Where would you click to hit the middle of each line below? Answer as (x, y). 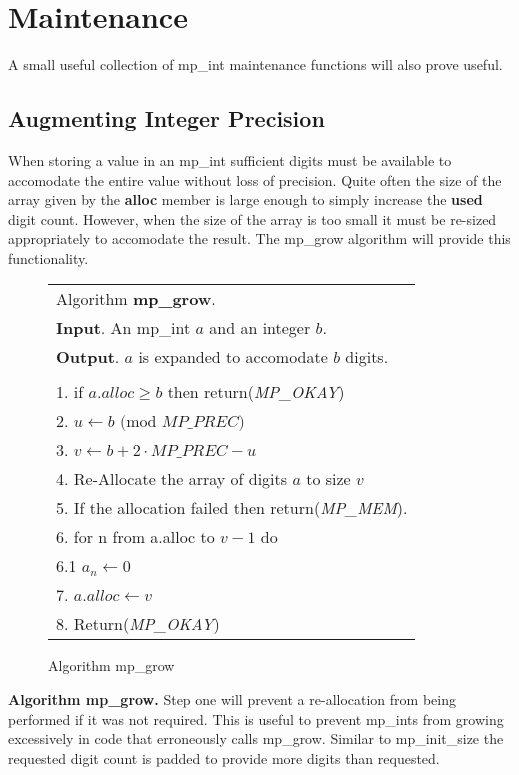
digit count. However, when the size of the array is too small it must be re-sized (252, 218)
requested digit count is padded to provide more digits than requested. (224, 757)
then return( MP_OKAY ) (256, 392)
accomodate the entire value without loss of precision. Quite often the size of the (255, 179)
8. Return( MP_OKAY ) (138, 624)
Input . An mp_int (123, 328)
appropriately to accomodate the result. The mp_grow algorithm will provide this (259, 238)
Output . (88, 357)
